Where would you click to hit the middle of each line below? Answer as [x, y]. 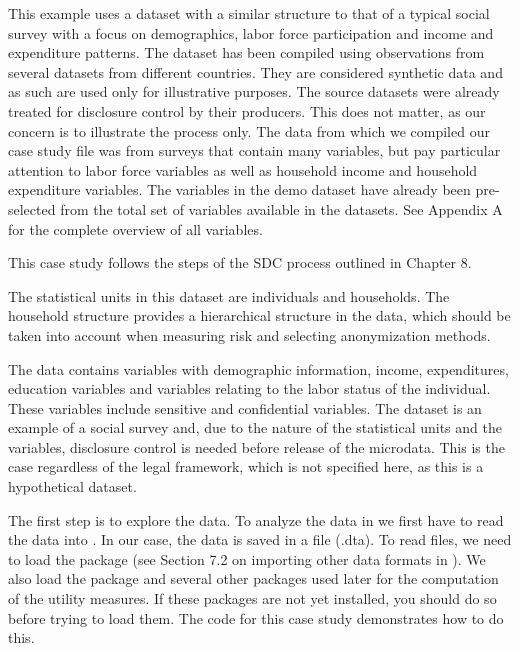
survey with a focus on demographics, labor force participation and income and [251, 32]
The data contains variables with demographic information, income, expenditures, [258, 368]
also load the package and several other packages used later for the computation [253, 578]
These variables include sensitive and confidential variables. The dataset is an [245, 407]
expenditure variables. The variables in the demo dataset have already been [239, 189]
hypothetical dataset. [72, 486]
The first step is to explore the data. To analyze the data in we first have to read [256, 519]
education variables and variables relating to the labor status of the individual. [249, 388]
